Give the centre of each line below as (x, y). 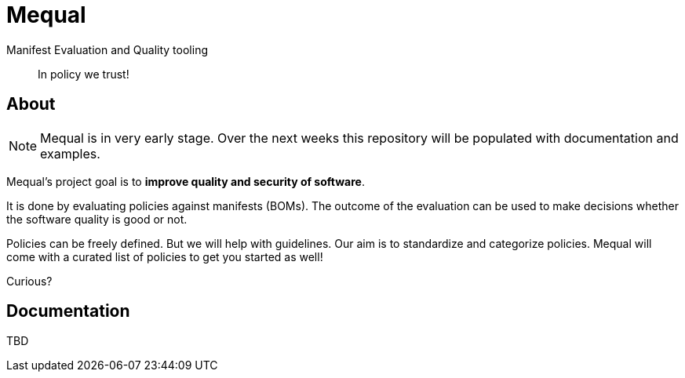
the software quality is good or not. (97, 219)
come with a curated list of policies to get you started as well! (165, 256)
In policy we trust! (84, 74)
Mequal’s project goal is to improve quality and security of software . (186, 181)
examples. (70, 153)
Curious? (29, 281)
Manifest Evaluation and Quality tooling (107, 49)
